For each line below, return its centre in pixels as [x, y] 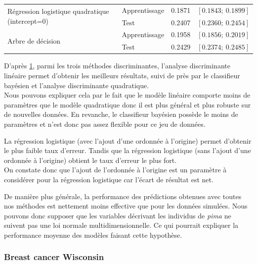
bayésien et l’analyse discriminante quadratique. [77, 85]
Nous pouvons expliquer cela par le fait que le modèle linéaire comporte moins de [127, 95]
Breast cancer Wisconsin [54, 257]
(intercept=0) [28, 21]
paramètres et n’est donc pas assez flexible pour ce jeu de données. [105, 124]
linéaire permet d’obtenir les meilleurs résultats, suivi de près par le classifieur [122, 75]
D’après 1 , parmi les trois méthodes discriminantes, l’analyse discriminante [117, 66]
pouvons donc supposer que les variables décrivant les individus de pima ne [118, 215]
